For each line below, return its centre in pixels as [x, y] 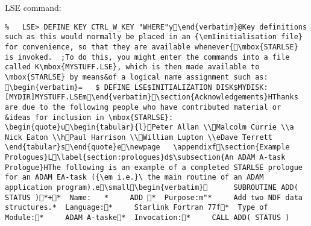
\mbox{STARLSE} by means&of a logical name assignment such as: [137, 77]
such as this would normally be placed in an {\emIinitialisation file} [154, 37]
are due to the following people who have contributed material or [143, 107]
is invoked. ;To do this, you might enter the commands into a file [147, 57]
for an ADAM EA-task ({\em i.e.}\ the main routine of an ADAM [134, 177]
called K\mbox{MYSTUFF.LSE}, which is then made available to [132, 67]
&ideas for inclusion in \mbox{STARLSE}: [89, 117]
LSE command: [33, 7]
